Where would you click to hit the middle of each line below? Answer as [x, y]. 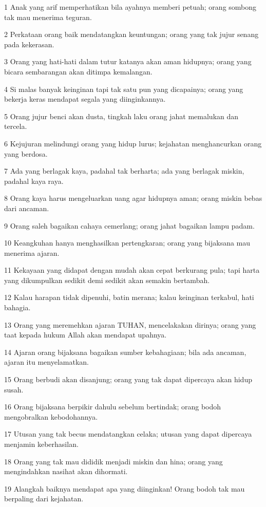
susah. [14, 389]
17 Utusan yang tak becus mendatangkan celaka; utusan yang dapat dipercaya [128, 434]
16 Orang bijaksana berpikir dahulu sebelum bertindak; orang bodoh [113, 407]
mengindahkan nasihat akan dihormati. [66, 471]
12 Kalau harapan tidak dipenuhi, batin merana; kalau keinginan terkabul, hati [129, 297]
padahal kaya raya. [34, 181]
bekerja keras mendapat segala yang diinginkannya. [85, 99]
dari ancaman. [27, 208]
